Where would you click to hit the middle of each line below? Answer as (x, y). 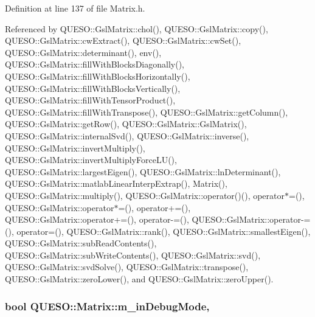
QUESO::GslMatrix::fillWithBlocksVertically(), (93, 88)
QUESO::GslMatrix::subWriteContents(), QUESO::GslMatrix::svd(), (133, 255)
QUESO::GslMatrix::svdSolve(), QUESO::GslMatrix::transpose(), (127, 267)
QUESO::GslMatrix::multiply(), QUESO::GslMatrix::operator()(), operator (145, 195)
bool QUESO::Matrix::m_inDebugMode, (107, 306)
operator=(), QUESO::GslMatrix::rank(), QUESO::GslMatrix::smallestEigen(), (164, 231)
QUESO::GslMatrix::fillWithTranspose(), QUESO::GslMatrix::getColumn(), (147, 112)
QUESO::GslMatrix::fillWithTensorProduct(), (90, 100)
